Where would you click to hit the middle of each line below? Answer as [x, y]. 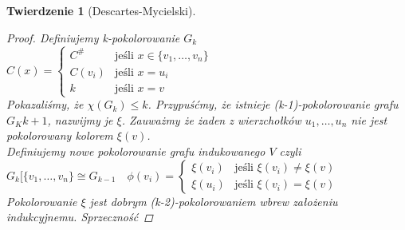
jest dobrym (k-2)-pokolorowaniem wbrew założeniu [214, 201]
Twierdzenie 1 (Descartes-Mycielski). [101, 10]
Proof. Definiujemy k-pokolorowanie [93, 37]
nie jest [369, 119]
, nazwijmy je [80, 119]
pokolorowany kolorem [60, 135]
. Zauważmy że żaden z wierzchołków [211, 119]
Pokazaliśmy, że [45, 104]
